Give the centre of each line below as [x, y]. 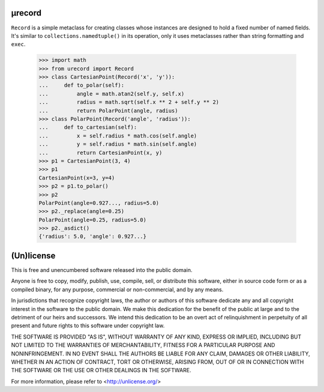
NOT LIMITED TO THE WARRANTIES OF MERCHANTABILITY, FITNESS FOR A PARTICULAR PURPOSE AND [143, 345]
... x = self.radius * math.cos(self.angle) [118, 136]
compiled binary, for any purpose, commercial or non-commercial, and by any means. [117, 289]
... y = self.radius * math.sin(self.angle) [118, 144]
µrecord [26, 13]
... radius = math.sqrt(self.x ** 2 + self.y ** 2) [129, 102]
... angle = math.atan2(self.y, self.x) [112, 94]
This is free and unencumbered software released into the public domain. [102, 270]
